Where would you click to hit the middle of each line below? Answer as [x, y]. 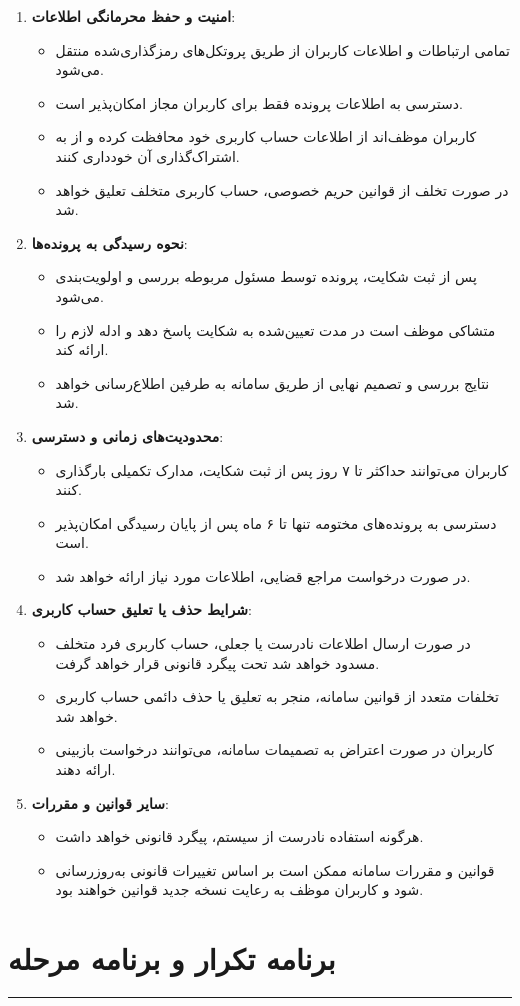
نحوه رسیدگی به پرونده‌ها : [109, 242]
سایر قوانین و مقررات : [100, 802]
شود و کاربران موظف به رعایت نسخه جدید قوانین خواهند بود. [239, 889]
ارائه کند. [82, 349]
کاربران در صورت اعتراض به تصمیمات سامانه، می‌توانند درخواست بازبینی [274, 749]
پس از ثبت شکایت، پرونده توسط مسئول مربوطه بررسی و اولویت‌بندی [266, 276]
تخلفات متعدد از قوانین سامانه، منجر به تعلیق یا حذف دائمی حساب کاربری [277, 696]
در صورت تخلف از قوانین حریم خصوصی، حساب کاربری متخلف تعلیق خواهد [282, 189]
